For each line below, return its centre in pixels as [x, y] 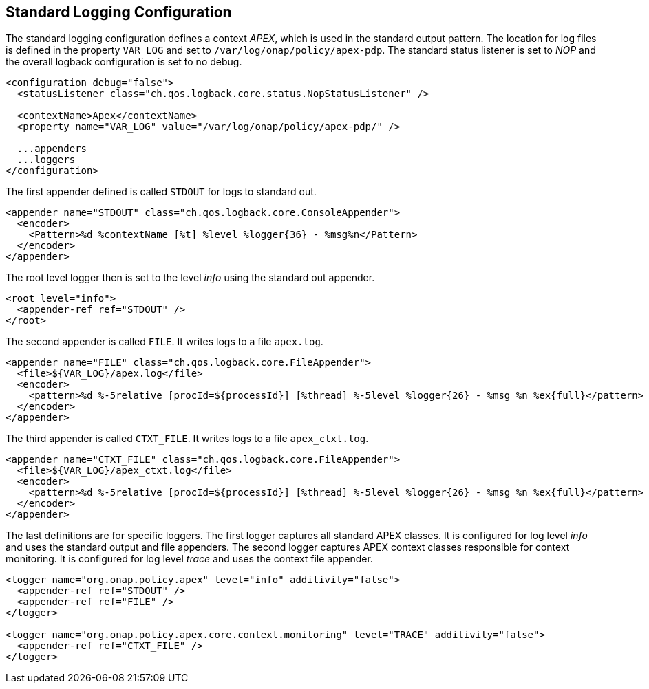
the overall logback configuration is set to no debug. [124, 62]
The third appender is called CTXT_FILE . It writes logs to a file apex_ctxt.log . [187, 439]
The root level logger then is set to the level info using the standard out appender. [190, 278]
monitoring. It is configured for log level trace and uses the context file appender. [189, 559]
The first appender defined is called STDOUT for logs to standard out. [161, 192]
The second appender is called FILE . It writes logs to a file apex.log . [164, 342]
